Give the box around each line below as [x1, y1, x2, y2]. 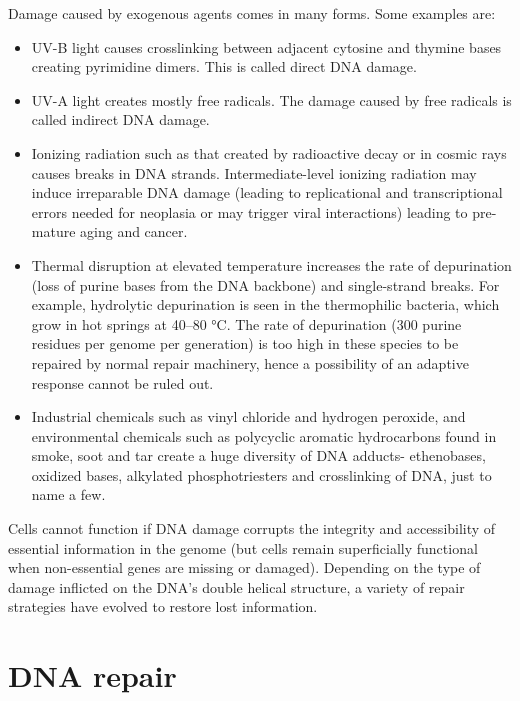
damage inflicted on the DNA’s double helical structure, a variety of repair [8, 576, 465, 597]
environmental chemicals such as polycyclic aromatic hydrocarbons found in [31, 425, 497, 446]
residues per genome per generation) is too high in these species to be [31, 333, 459, 354]
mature [31, 221, 76, 242]
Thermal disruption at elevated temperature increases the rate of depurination [31, 254, 512, 275]
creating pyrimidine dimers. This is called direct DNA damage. [31, 56, 417, 77]
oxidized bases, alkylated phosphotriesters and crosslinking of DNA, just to [31, 464, 492, 485]
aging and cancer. [80, 221, 188, 242]
